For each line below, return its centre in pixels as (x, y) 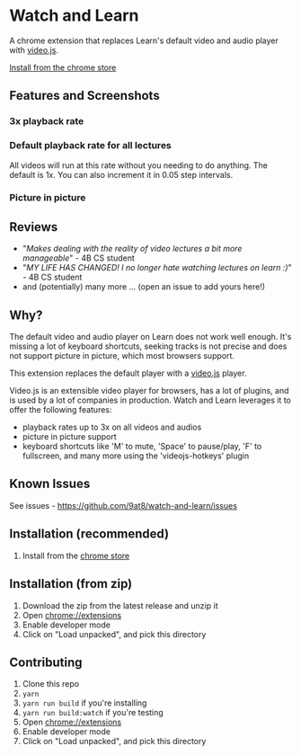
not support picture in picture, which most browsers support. (122, 356)
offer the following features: (61, 410)
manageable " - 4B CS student (78, 258)
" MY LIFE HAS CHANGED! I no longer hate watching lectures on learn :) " (157, 268)
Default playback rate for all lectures (91, 146)
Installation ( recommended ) (89, 534)
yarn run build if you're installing (84, 703)
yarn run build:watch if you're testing (93, 713)
